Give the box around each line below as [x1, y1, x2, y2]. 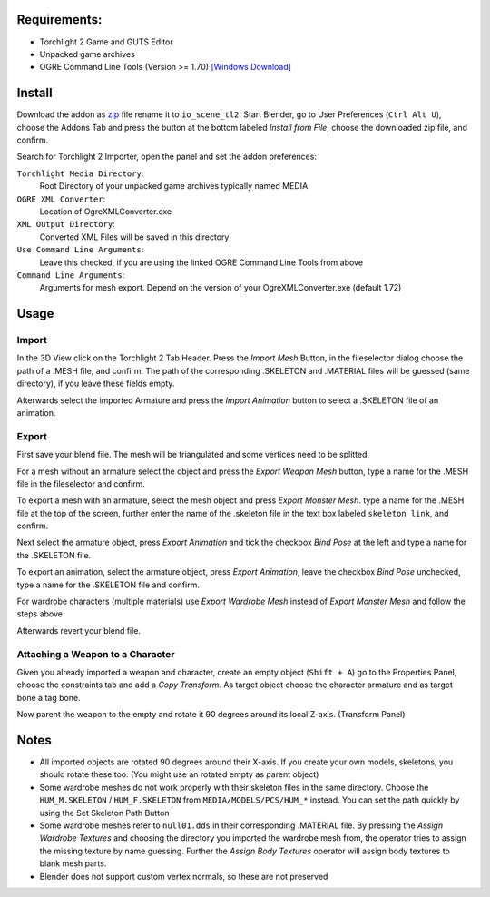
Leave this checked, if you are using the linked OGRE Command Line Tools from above [39, 257, 363, 268]
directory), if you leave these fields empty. [16, 378, 175, 389]
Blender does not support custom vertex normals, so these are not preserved [39, 871, 328, 882]
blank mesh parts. [39, 858, 107, 869]
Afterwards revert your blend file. [16, 625, 141, 636]
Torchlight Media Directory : [16, 168, 144, 179]
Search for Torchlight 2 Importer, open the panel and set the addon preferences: [16, 151, 318, 163]
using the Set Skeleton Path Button [39, 807, 170, 818]
